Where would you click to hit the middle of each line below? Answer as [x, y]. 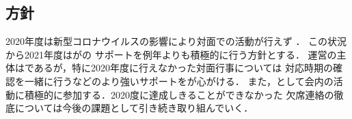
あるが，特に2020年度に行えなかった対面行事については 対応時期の [183, 68]
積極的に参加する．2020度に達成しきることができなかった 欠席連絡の [179, 94]
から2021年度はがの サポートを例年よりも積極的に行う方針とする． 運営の [171, 54]
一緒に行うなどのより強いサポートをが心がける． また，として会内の [179, 81]
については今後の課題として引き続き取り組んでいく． [134, 108]
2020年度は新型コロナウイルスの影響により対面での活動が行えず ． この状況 [176, 41]
